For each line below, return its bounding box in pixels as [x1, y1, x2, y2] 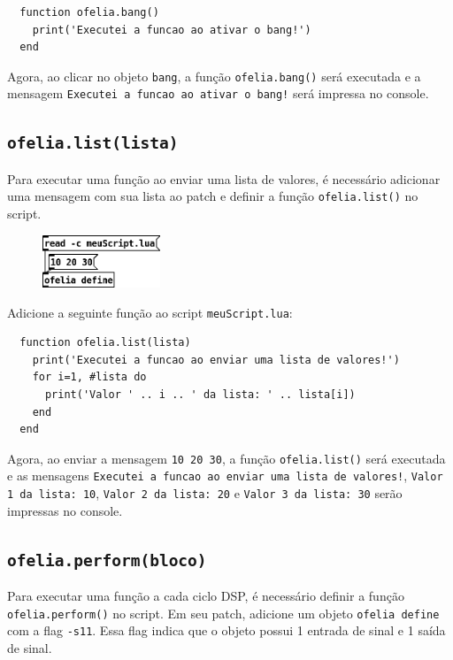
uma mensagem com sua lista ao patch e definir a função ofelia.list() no [7, 187, 418, 205]
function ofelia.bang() [19, 6, 159, 19]
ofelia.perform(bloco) [7, 550, 207, 570]
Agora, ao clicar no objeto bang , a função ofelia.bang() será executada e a [7, 66, 421, 85]
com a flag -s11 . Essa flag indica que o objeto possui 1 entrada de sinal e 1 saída [7, 621, 446, 640]
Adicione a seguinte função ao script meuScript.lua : [7, 303, 293, 321]
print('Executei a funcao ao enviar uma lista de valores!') [32, 353, 400, 366]
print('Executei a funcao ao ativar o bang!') [32, 23, 311, 36]
